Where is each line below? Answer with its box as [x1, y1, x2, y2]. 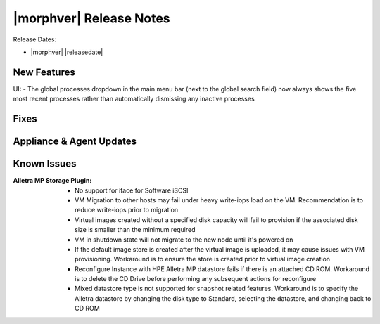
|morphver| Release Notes [13, 11, 170, 26]
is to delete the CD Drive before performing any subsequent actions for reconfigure [75, 275, 317, 283]
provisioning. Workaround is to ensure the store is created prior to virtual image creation [75, 255, 331, 264]
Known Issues [13, 158, 77, 170]
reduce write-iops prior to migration [75, 206, 179, 214]
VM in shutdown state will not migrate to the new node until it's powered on [75, 235, 293, 244]
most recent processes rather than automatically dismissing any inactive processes [13, 95, 255, 103]
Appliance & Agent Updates [13, 136, 137, 148]
